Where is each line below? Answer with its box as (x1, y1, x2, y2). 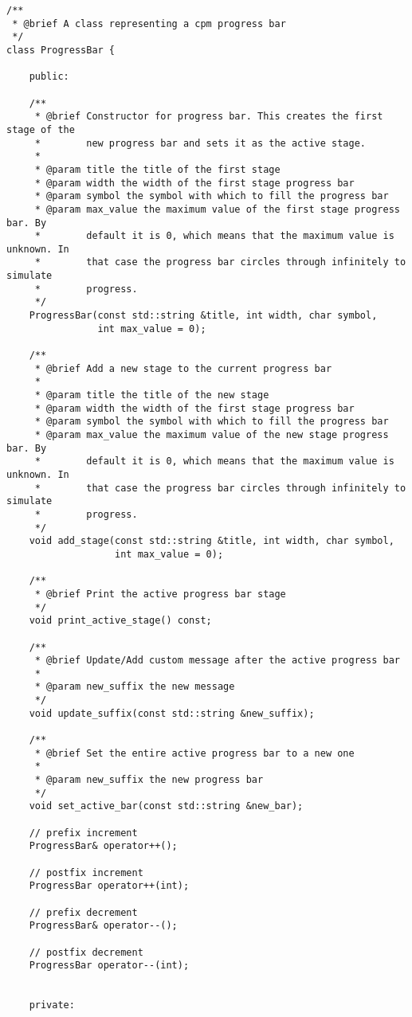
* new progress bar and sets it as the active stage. (34, 137, 367, 149)
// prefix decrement (29, 906, 138, 918)
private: (29, 999, 75, 1011)
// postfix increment (29, 866, 143, 878)
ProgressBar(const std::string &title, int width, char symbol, (29, 310, 378, 322)
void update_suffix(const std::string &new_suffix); (29, 707, 315, 719)
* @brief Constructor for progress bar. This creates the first (34, 111, 383, 123)
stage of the (6, 123, 75, 135)
